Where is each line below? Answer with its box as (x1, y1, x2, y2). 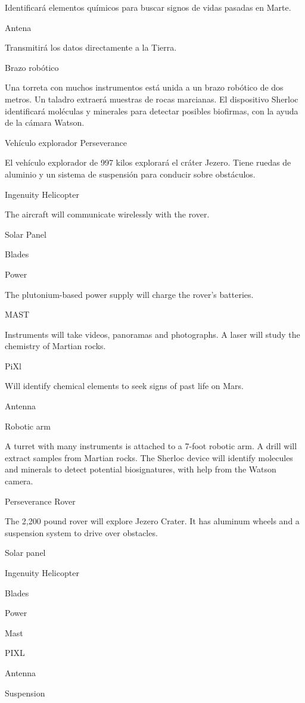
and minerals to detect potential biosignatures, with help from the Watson (5, 463, 276, 475)
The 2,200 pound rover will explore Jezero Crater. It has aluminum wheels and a (5, 515, 300, 527)
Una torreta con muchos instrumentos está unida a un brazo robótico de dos (5, 81, 284, 94)
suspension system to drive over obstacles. (5, 526, 158, 539)
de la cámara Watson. (5, 116, 85, 129)
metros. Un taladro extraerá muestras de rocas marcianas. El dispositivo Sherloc (5, 92, 298, 105)
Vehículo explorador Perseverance (5, 136, 127, 148)
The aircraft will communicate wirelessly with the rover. (5, 208, 210, 220)
